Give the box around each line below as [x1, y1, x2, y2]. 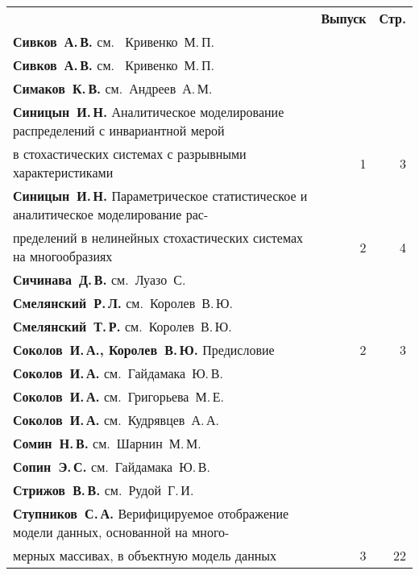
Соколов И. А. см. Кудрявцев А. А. [13, 410, 220, 429]
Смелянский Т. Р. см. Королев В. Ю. [13, 317, 232, 335]
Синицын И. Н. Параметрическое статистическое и [13, 186, 308, 205]
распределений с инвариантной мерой [13, 121, 225, 140]
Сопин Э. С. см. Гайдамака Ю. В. [13, 457, 210, 476]
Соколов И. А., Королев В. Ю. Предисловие [13, 340, 275, 359]
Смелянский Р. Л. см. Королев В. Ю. [13, 294, 233, 312]
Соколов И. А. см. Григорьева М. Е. [13, 387, 225, 406]
